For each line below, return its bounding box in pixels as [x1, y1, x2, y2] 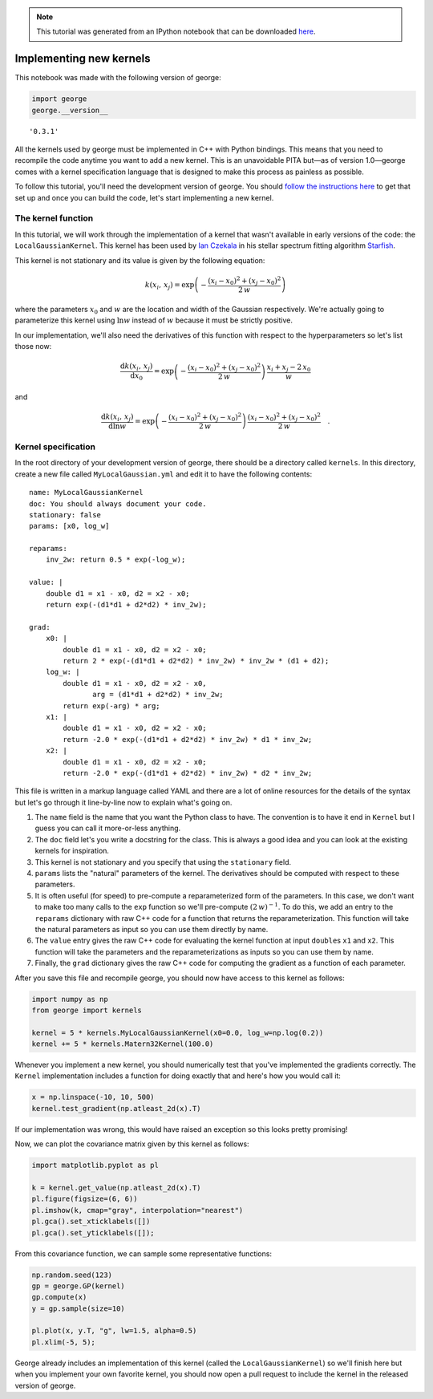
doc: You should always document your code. [29, 499, 208, 509]
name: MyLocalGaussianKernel [29, 488, 144, 497]
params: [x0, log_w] [29, 521, 110, 531]
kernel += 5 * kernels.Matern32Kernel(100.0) [31, 1040, 214, 1048]
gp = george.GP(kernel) [31, 1281, 126, 1291]
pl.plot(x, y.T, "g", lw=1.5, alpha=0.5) [31, 1326, 197, 1336]
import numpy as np [31, 995, 108, 1004]
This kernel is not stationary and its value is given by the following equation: [14, 255, 265, 265]
